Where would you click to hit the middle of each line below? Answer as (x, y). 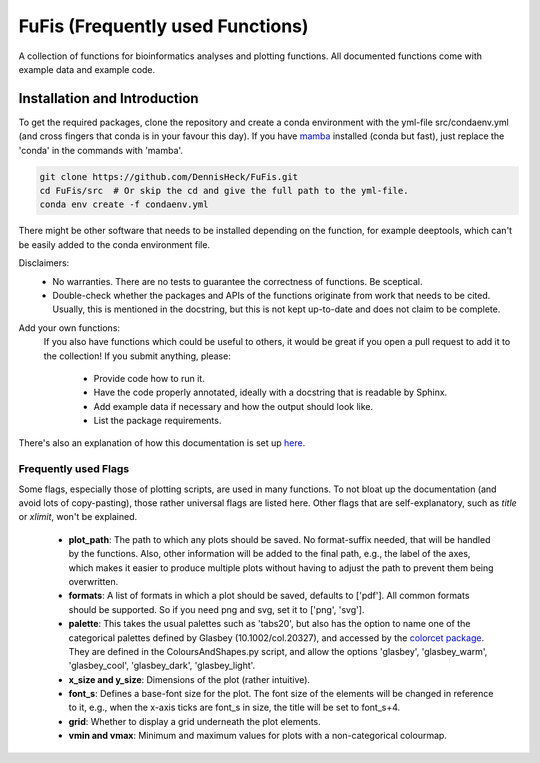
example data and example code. (87, 69)
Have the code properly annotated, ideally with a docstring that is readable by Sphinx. (270, 392)
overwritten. (93, 581)
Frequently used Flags (74, 469)
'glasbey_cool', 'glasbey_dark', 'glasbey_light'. (162, 666)
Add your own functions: (69, 327)
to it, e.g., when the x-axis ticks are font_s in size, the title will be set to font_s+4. (234, 707)
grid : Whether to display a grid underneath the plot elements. (195, 721)
